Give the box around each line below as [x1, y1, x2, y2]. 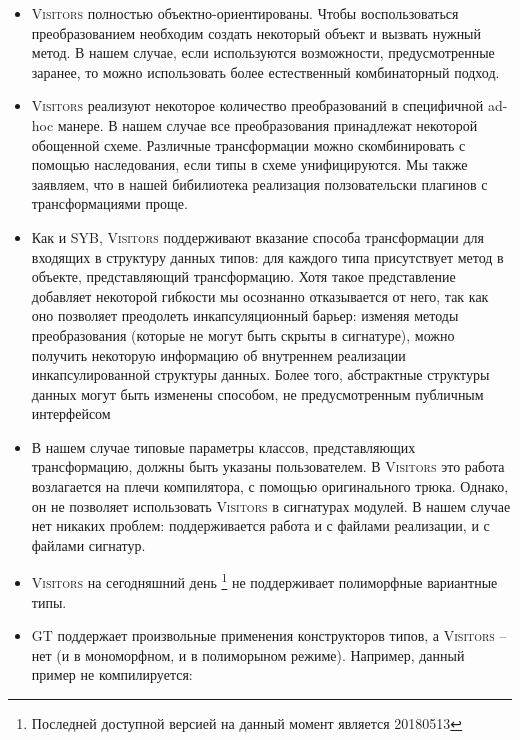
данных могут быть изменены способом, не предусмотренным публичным [31, 383, 484, 404]
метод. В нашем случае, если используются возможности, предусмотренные [31, 42, 495, 63]
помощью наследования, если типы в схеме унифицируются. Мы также [31, 154, 468, 175]
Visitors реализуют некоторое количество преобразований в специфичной [31, 95, 484, 116]
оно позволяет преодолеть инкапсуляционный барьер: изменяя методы [31, 305, 459, 326]
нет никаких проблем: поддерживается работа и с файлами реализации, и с [31, 515, 490, 536]
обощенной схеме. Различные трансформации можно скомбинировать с [31, 134, 466, 155]
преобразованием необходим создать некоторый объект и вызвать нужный [31, 22, 482, 43]
